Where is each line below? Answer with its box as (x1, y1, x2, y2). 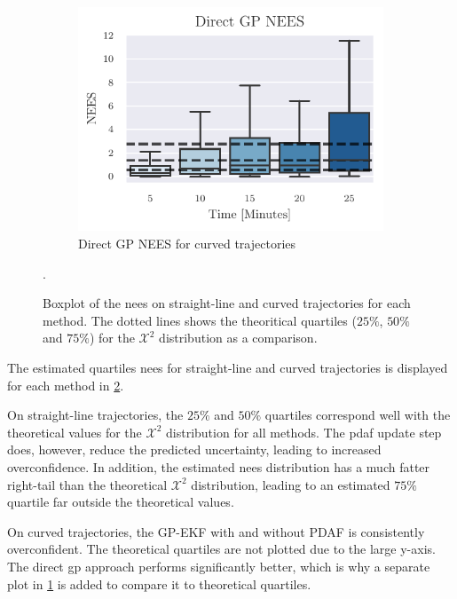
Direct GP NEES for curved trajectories (78, 234, 295, 253)
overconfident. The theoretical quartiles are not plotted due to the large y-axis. (7, 540, 436, 558)
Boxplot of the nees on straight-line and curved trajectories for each (43, 294, 411, 312)
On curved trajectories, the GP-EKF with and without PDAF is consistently (7, 522, 425, 540)
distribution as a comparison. (159, 328, 318, 347)
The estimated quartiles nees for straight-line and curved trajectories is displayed (7, 359, 448, 376)
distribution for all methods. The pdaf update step (166, 422, 442, 441)
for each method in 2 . (7, 375, 124, 394)
